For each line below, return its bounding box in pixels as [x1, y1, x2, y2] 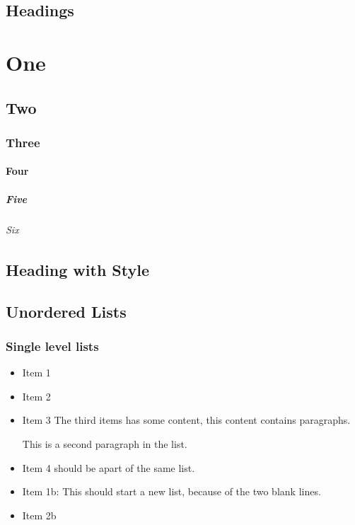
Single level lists [6, 337, 99, 354]
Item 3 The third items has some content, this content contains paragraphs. [22, 412, 351, 427]
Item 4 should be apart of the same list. [22, 460, 195, 475]
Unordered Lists [6, 300, 127, 322]
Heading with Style [6, 258, 150, 280]
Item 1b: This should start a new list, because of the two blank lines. [22, 484, 321, 499]
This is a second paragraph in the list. [22, 436, 187, 451]
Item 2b [22, 507, 57, 522]
